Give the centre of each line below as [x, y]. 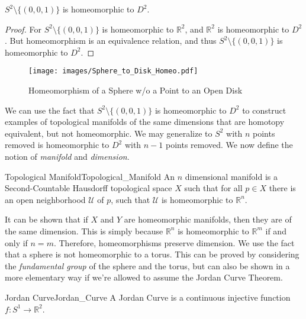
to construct [264, 110]
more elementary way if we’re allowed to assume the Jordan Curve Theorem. [144, 277]
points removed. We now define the [229, 145]
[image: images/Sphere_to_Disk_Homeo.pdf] [113, 71]
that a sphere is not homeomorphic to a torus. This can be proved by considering [152, 254]
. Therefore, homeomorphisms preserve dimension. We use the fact [174, 242]
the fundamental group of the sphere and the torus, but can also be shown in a [147, 265]
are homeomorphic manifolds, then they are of [208, 219]
